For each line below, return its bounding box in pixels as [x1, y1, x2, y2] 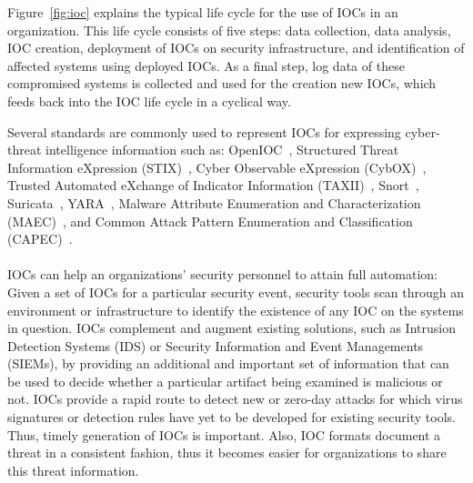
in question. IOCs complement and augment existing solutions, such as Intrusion [7, 318, 456, 337]
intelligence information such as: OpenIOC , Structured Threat [45, 140, 399, 159]
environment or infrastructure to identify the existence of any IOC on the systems [7, 300, 464, 319]
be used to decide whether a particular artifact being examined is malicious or [7, 371, 443, 390]
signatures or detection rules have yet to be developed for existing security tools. [7, 408, 456, 427]
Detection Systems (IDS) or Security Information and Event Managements [7, 336, 424, 355]
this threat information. [7, 460, 139, 479]
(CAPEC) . [7, 229, 73, 248]
